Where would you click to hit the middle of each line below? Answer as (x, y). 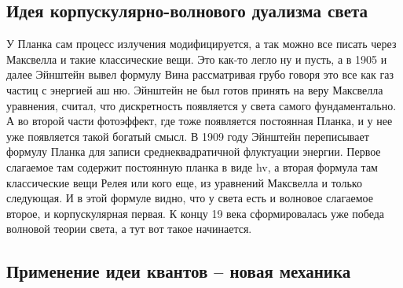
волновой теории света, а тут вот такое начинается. (129, 229)
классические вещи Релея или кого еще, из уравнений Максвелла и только (184, 182)
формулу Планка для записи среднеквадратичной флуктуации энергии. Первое (194, 151)
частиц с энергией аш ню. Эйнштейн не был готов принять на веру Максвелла (195, 89)
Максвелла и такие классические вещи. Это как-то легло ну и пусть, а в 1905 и (197, 59)
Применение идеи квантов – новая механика (179, 271)
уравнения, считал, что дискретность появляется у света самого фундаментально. (201, 105)
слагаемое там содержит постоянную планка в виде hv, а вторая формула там (192, 166)
